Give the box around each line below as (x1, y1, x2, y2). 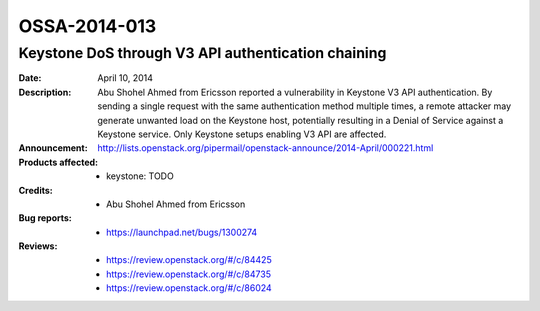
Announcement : (18, 142, 89, 154)
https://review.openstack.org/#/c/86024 (106, 282, 272, 294)
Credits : (18, 184, 54, 196)
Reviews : (18, 240, 58, 252)
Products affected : (18, 156, 99, 168)
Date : (18, 72, 42, 84)
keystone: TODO (106, 170, 174, 182)
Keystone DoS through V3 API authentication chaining (18, 44, 387, 62)
